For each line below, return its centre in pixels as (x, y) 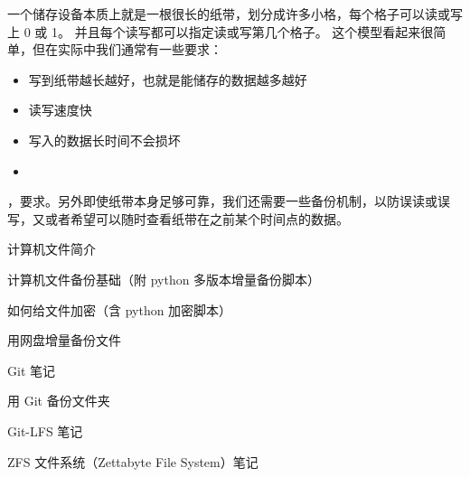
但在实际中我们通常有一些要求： (127, 49)
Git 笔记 (31, 370)
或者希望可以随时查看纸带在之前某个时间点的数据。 (197, 218)
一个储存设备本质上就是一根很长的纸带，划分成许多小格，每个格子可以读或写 (235, 14)
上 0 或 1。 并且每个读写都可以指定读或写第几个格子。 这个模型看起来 (214, 31)
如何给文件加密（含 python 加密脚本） (120, 309)
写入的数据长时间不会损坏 (104, 140)
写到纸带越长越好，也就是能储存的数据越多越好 (168, 79)
